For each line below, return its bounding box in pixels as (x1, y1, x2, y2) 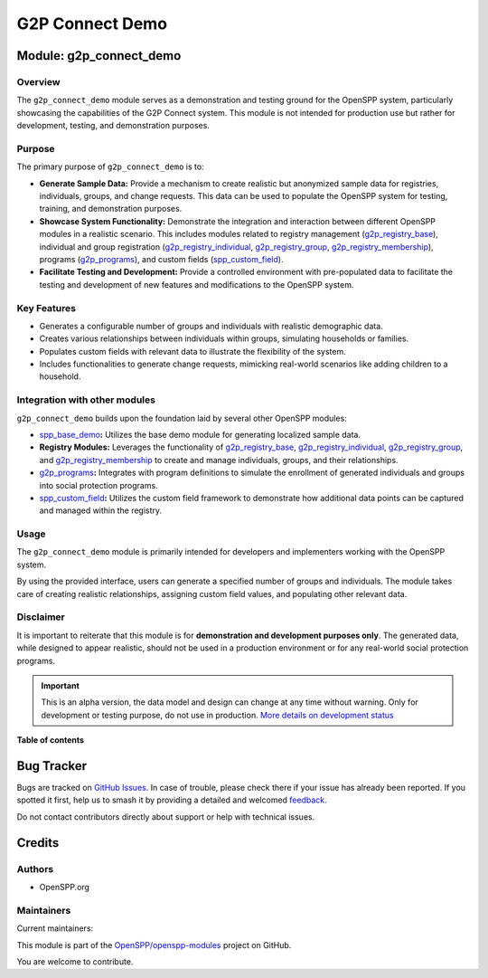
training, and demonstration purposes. (39, 204, 183, 214)
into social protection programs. (39, 480, 158, 490)
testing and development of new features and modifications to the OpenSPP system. (39, 279, 354, 290)
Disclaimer (16, 611, 65, 623)
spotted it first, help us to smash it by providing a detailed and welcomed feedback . (16, 794, 327, 805)
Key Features (16, 301, 77, 314)
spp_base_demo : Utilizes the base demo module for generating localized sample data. (39, 429, 361, 440)
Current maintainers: (16, 923, 94, 934)
